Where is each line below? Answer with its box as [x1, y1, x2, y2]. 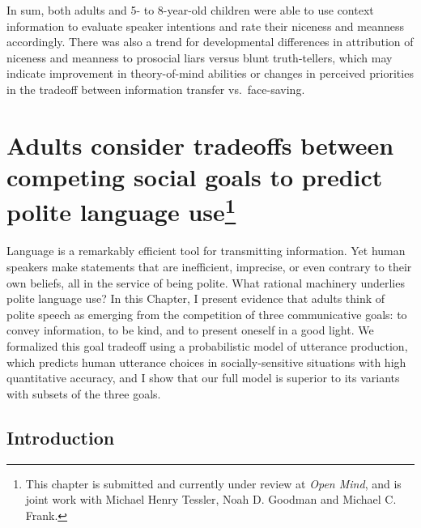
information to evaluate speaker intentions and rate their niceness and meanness [6, 17, 404, 34]
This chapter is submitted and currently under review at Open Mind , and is [25, 475, 402, 492]
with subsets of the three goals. [6, 385, 161, 402]
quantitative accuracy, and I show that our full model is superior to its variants [6, 369, 400, 386]
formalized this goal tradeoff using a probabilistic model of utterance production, [6, 337, 408, 354]
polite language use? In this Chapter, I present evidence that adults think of [6, 290, 385, 307]
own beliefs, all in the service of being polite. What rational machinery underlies [6, 274, 405, 291]
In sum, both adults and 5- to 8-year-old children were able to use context [6, 2, 374, 18]
